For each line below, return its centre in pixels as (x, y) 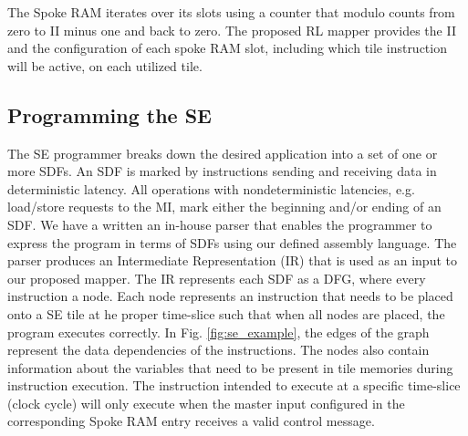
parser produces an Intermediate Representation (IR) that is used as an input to (232, 260)
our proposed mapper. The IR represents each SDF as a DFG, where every (217, 278)
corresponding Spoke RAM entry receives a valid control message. (191, 421)
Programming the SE (109, 114)
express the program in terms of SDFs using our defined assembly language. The (232, 242)
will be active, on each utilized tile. (105, 65)
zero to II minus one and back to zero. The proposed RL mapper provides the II (232, 30)
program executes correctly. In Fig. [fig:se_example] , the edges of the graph (218, 332)
